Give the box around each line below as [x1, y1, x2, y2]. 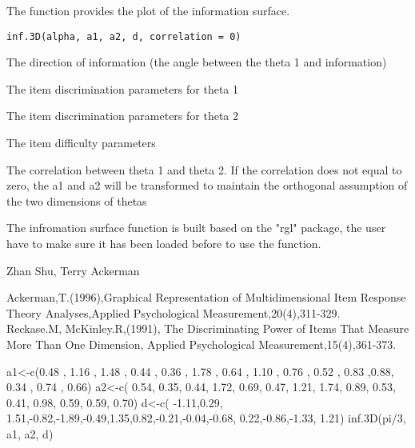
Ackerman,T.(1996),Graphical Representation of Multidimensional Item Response [6, 289, 406, 306]
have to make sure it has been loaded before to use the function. [6, 235, 321, 251]
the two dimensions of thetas [6, 192, 147, 209]
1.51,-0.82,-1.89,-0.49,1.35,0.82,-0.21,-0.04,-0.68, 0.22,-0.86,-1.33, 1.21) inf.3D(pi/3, [6, 410, 406, 426]
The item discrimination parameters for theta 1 [6, 80, 239, 97]
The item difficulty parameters [6, 134, 156, 151]
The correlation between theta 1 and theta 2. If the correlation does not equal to [6, 161, 402, 178]
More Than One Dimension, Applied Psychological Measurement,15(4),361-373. [6, 335, 397, 352]
